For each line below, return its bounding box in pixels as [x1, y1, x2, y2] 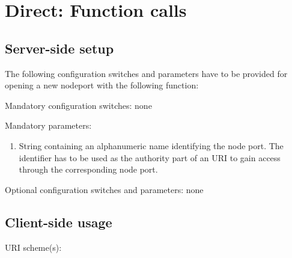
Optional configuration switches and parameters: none [5, 183, 204, 195]
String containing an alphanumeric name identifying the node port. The [19, 139, 284, 152]
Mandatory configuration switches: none [5, 99, 152, 111]
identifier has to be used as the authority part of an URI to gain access [19, 151, 281, 164]
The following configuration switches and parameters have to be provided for [5, 67, 288, 79]
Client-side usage [5, 212, 112, 231]
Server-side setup [5, 38, 114, 57]
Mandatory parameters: [5, 119, 92, 132]
